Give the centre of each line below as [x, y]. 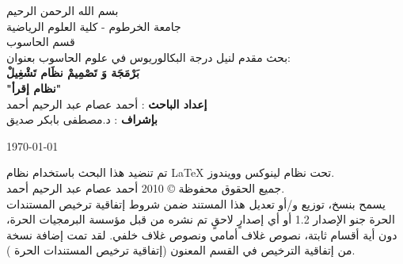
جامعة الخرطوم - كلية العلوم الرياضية [94, 26]
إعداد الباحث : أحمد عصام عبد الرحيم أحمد [107, 103]
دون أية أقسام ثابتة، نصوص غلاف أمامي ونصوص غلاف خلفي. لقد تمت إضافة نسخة [202, 234]
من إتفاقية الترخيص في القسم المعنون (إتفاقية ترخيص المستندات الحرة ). [181, 250]
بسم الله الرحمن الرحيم [63, 10]
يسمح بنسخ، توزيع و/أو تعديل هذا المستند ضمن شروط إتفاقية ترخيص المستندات [196, 203]
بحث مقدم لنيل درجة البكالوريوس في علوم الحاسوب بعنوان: [148, 57]
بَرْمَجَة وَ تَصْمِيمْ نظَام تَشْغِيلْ [73, 73]
